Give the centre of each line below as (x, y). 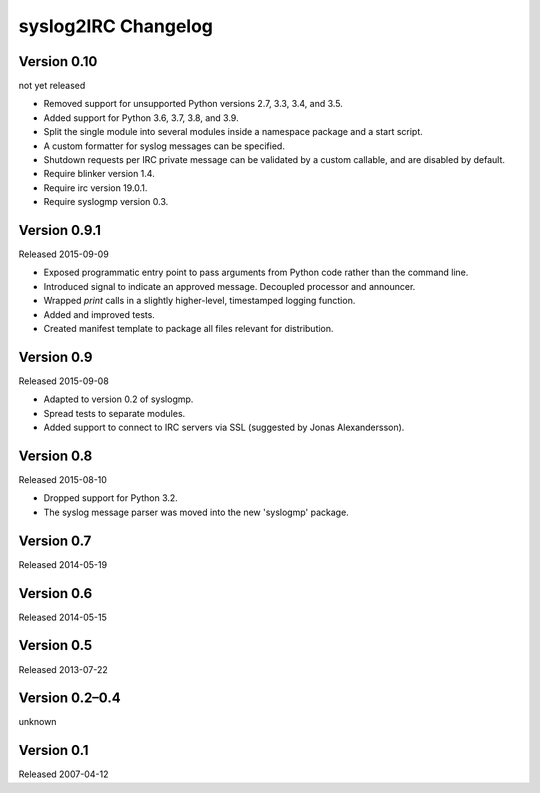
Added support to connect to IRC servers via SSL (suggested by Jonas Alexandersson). (224, 427)
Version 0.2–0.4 (69, 698)
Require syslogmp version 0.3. (106, 202)
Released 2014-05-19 (63, 564)
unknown (37, 722)
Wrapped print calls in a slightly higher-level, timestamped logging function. (199, 301)
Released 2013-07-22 (63, 669)
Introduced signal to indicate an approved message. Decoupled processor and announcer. (229, 286)
